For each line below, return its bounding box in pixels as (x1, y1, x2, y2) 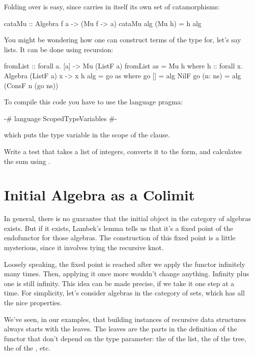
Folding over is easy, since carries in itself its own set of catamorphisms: (4, 1, 220, 11)
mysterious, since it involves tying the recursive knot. (4, 242, 164, 253)
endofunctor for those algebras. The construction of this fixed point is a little (4, 232, 236, 243)
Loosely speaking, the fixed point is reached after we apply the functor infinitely (4, 259, 245, 269)
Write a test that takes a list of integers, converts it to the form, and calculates (4, 146, 242, 156)
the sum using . (4, 156, 51, 166)
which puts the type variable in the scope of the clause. (4, 129, 170, 140)
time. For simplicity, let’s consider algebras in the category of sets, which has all (4, 288, 245, 298)
